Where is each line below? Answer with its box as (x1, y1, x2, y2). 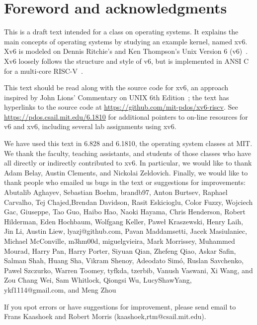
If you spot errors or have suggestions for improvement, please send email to (4, 301, 236, 312)
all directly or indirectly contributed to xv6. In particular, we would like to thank (4, 158, 252, 168)
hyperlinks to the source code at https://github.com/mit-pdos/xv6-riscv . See (4, 102, 238, 112)
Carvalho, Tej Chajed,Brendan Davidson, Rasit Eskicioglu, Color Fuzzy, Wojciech (4, 196, 253, 207)
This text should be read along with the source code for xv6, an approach (4, 82, 229, 93)
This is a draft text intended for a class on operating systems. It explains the (4, 26, 239, 37)
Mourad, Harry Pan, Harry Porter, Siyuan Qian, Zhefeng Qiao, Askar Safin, (4, 245, 236, 256)
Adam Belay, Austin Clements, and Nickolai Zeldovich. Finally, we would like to (4, 167, 248, 177)
